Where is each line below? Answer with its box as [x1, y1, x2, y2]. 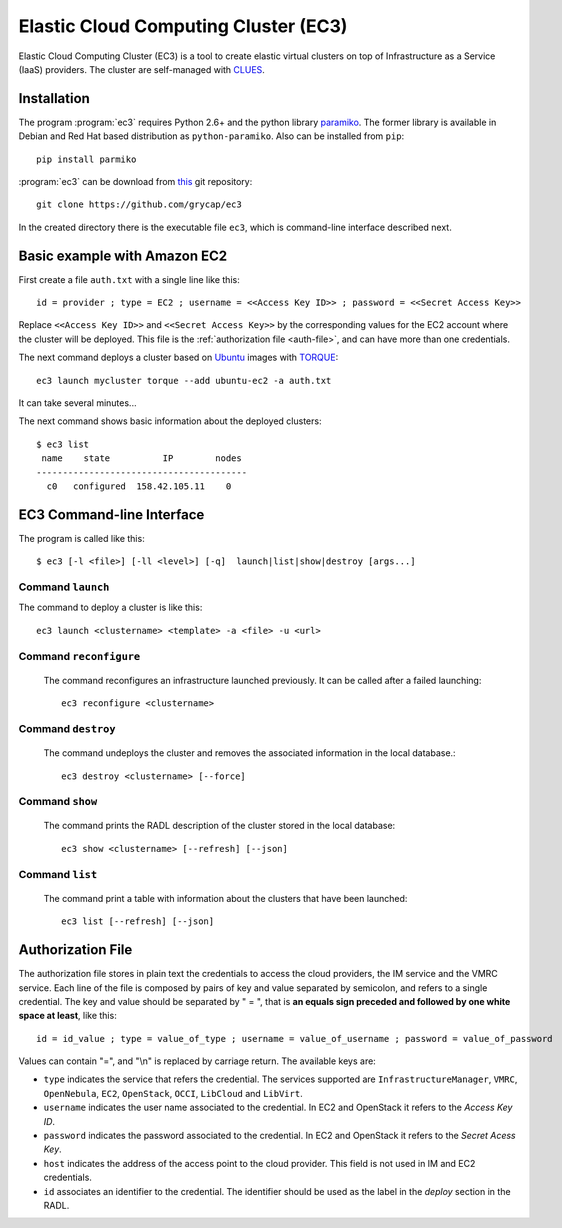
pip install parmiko [36, 153, 137, 165]
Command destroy [18, 721, 116, 735]
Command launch [18, 580, 110, 594]
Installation [18, 90, 90, 107]
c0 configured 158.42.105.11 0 [46, 481, 232, 492]
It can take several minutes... [18, 397, 137, 409]
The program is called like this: [18, 532, 145, 544]
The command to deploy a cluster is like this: [18, 601, 203, 614]
